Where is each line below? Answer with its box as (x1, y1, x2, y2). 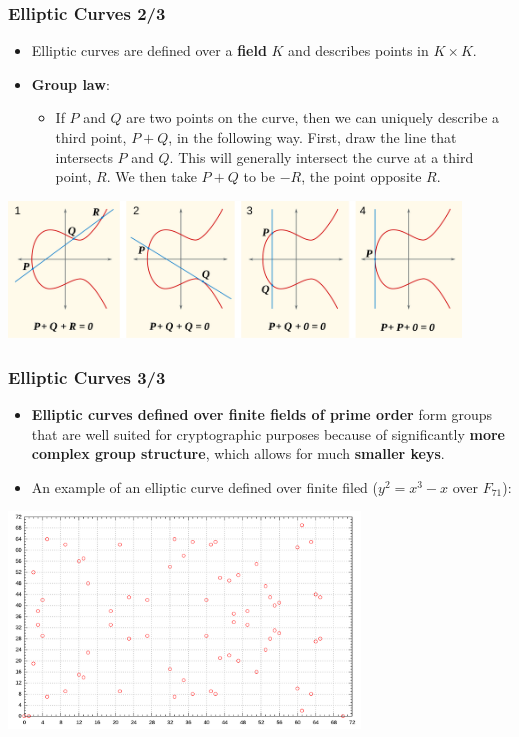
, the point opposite (301, 166, 422, 187)
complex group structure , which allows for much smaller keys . (31, 443, 445, 464)
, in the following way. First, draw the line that (168, 127, 457, 147)
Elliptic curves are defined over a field (31, 40, 267, 61)
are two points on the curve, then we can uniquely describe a (126, 107, 500, 128)
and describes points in (288, 40, 429, 61)
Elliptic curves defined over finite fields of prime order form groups (31, 403, 493, 424)
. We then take (106, 166, 197, 187)
